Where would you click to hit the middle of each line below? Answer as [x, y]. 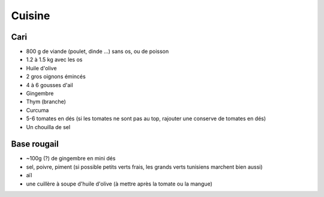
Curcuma [37, 110]
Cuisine [31, 16]
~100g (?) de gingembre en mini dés [71, 159]
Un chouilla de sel [48, 127]
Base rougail [35, 144]
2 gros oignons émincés [56, 77]
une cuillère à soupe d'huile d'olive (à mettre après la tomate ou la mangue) [119, 184]
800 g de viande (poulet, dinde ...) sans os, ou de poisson [97, 52]
